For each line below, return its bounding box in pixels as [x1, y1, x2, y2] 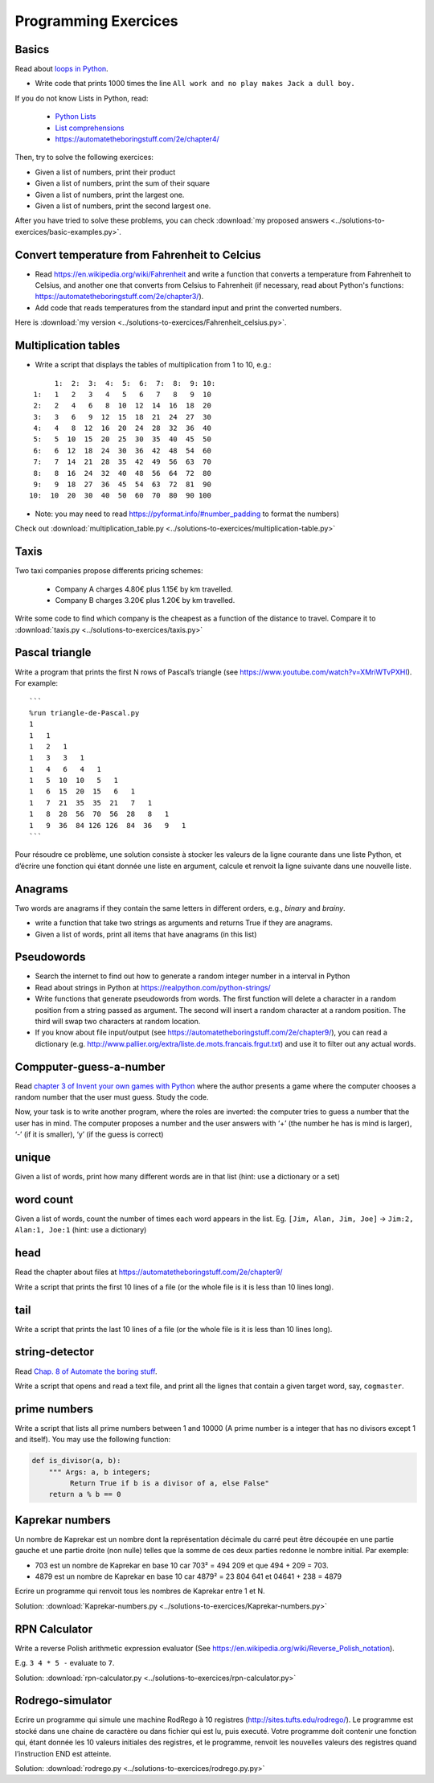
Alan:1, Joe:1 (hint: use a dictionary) [14, 1225, 147, 1235]
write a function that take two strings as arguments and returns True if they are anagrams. [35, 918, 333, 928]
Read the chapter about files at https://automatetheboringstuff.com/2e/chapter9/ [14, 1267, 283, 1277]
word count [14, 1192, 74, 1206]
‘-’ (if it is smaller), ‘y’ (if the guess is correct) [14, 1129, 164, 1139]
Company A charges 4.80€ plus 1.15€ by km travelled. [55, 584, 233, 594]
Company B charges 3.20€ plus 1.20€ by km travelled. [55, 595, 235, 605]
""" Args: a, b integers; [48, 1467, 151, 1477]
